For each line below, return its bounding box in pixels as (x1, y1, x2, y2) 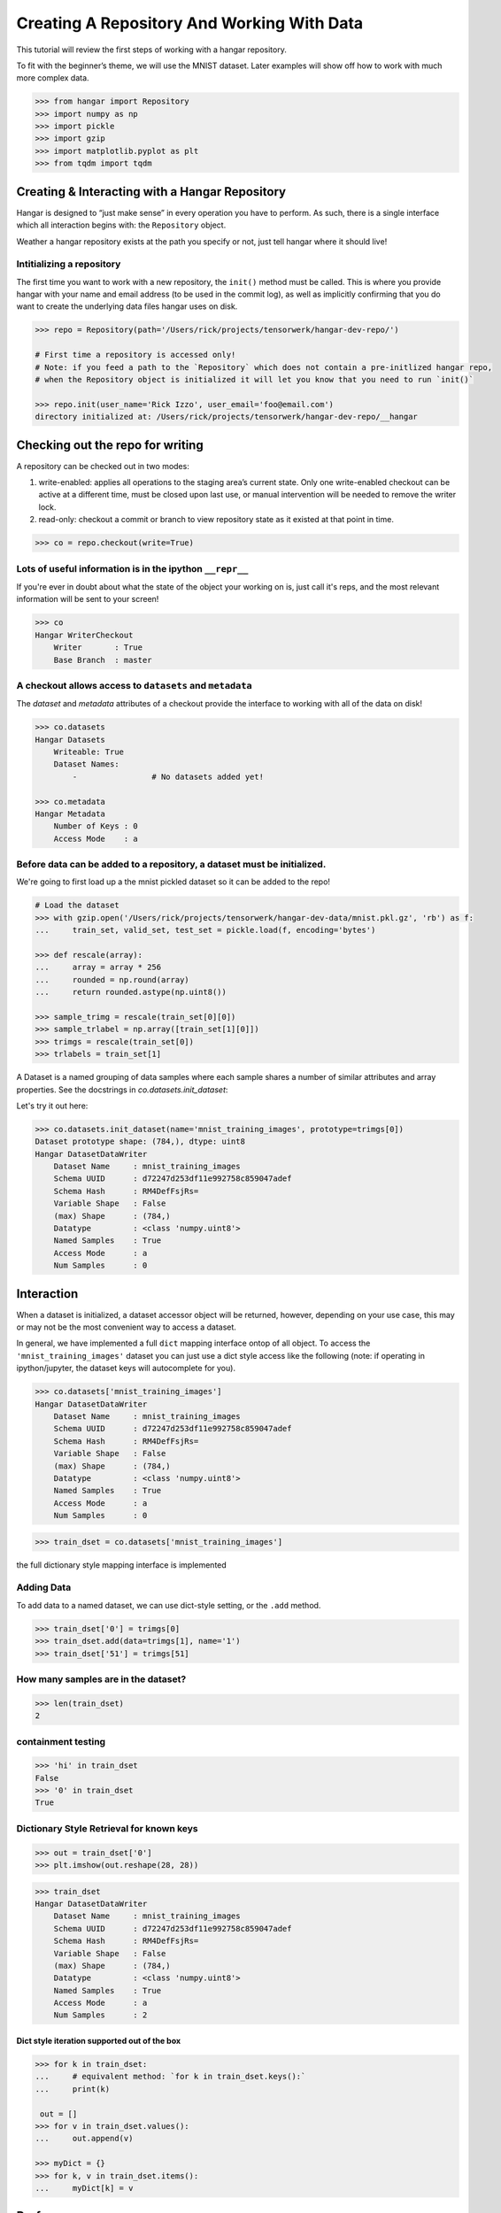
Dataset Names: (53, 760, 119, 769)
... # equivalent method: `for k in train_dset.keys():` (35, 2071, 306, 2082)
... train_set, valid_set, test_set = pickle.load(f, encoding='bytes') (35, 925, 376, 936)
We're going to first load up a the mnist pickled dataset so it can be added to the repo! (16, 876, 331, 887)
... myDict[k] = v (35, 2183, 134, 2193)
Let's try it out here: (16, 1100, 89, 1111)
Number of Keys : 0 (53, 821, 139, 831)
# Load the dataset (35, 900, 119, 911)
